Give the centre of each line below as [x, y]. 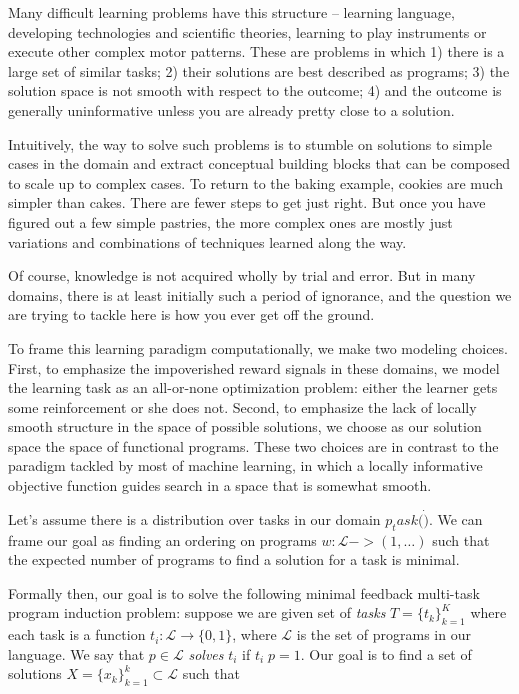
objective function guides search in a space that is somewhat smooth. [220, 485]
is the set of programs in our [383, 634]
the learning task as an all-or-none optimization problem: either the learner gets [253, 387]
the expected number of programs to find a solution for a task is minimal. [234, 559]
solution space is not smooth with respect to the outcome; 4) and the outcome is [255, 90]
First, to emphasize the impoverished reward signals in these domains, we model [254, 367]
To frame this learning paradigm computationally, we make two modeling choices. [258, 347]
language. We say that [76, 653]
